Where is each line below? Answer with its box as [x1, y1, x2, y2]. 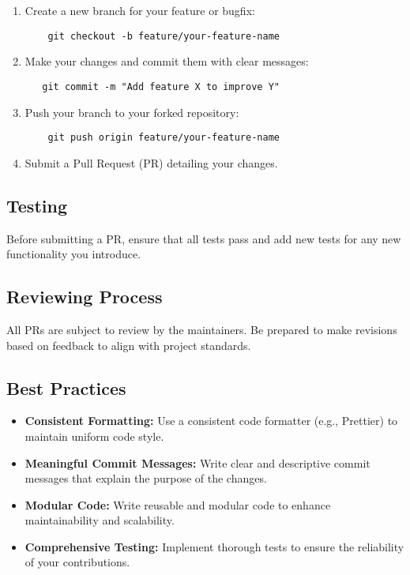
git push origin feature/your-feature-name [47, 132, 280, 144]
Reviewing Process [6, 284, 163, 309]
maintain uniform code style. [24, 427, 164, 444]
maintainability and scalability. [24, 512, 175, 528]
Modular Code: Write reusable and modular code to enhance [24, 496, 331, 513]
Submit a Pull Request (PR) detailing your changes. [24, 154, 278, 171]
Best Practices [6, 375, 126, 400]
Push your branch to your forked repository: [24, 103, 239, 120]
